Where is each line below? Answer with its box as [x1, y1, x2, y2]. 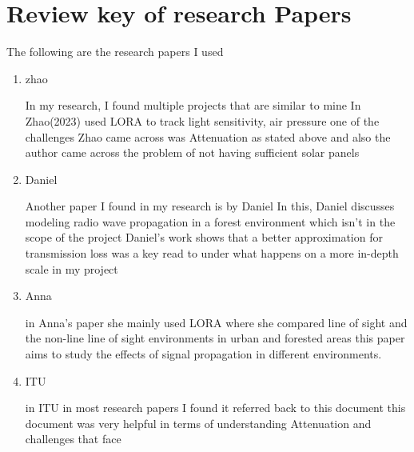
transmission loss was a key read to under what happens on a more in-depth [25, 245, 399, 262]
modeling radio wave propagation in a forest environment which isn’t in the [25, 213, 396, 230]
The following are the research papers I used [6, 43, 224, 60]
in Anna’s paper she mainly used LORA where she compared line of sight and [25, 314, 408, 330]
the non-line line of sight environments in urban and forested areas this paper [25, 330, 405, 346]
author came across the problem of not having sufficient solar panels [25, 144, 360, 161]
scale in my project [25, 260, 118, 277]
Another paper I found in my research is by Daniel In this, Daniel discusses [25, 198, 395, 214]
